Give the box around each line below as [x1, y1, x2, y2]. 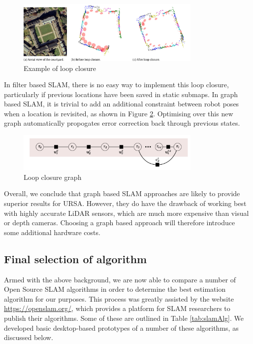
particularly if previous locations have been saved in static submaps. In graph [4, 89, 238, 99]
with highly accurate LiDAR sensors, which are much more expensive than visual [4, 207, 249, 218]
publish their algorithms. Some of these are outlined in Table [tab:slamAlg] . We [4, 313, 244, 323]
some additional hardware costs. [4, 227, 100, 237]
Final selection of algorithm [4, 251, 147, 266]
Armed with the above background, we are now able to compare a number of [4, 274, 236, 284]
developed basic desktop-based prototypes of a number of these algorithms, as [4, 322, 239, 333]
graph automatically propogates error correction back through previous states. [4, 118, 240, 128]
